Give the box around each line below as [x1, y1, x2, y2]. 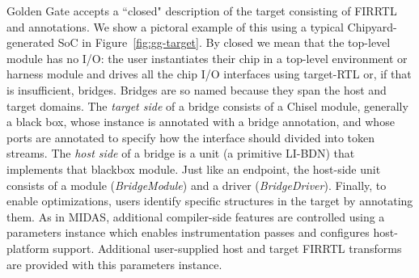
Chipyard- [347, 18, 397, 35]
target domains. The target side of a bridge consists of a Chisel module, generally [6, 97, 408, 114]
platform [6, 239, 49, 256]
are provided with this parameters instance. [6, 255, 222, 272]
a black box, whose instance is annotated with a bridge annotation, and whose [6, 113, 395, 130]
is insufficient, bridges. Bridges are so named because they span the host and [6, 81, 387, 98]
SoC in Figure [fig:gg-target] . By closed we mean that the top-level [57, 34, 391, 51]
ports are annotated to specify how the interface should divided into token [6, 128, 375, 145]
